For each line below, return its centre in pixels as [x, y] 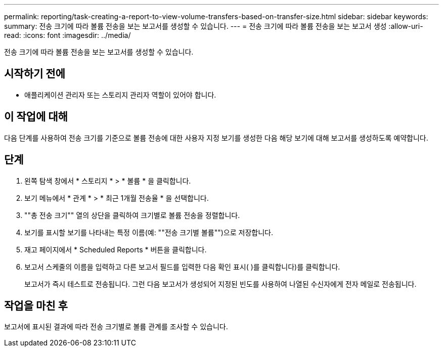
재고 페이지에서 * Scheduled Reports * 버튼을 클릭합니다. [116, 249]
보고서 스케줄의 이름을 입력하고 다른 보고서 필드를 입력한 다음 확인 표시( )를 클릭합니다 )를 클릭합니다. [182, 267]
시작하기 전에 [35, 74]
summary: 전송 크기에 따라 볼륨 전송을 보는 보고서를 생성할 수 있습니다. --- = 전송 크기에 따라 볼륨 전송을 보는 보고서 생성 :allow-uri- [214, 26]
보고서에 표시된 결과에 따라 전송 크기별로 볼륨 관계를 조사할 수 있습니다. [116, 327]
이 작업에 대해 [36, 117]
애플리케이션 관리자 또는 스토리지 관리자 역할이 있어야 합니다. [120, 95]
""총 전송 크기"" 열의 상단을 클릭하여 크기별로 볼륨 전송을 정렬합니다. [132, 215]
